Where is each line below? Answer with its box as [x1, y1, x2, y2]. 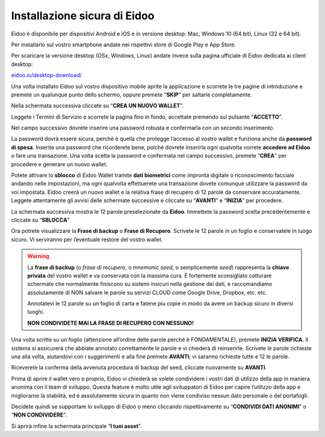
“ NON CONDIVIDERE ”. [11, 411, 67, 418]
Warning [27, 253, 49, 260]
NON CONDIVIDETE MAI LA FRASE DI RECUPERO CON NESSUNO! [27, 319, 194, 326]
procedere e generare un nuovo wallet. [11, 160, 108, 168]
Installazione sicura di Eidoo [11, 9, 155, 22]
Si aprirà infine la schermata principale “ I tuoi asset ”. [11, 422, 142, 430]
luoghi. [27, 308, 45, 315]
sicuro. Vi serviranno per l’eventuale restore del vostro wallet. [11, 235, 163, 243]
